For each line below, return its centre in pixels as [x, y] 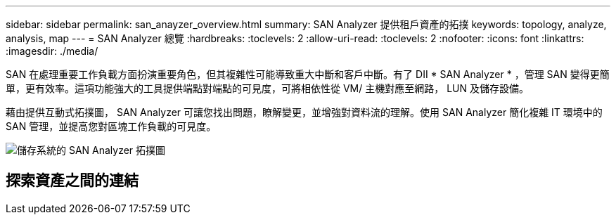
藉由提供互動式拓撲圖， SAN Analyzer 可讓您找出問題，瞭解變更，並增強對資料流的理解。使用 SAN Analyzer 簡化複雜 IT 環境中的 [304, 112]
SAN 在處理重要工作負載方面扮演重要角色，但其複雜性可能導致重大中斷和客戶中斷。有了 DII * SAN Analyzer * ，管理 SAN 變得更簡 [308, 74]
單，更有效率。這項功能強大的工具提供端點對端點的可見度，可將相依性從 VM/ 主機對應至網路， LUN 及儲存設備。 [267, 88]
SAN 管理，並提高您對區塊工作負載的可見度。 [111, 126]
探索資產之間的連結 [72, 181]
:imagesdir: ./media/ [52, 51]
